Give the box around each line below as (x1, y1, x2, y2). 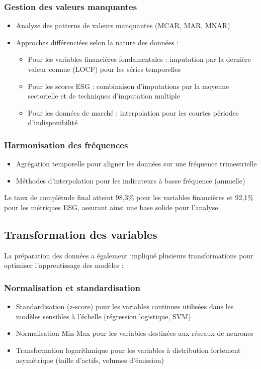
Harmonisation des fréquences (4, 138, 128, 151)
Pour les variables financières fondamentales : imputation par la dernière (28, 54, 251, 64)
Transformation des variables (4, 226, 157, 242)
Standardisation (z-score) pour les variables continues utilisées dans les (16, 301, 234, 312)
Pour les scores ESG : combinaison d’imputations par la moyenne (28, 80, 229, 91)
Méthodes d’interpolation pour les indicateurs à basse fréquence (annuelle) (16, 175, 245, 186)
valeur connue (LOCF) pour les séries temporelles (28, 64, 181, 74)
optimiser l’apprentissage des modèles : (4, 260, 124, 270)
